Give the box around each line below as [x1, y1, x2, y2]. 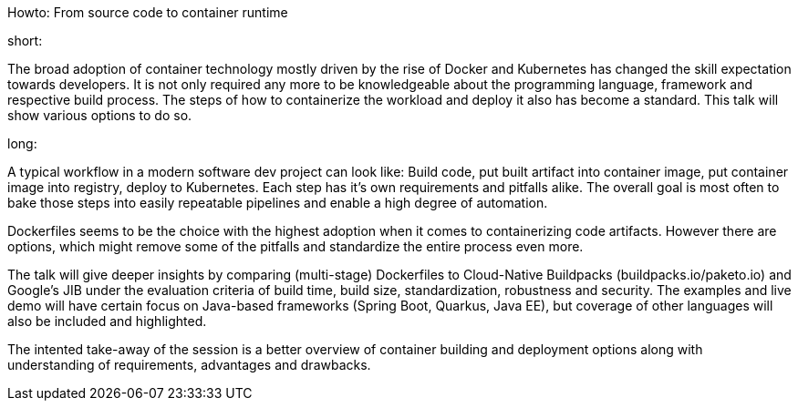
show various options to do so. [7, 107, 192, 123]
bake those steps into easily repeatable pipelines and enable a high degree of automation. [7, 195, 548, 210]
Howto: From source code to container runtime [7, 5, 288, 20]
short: [7, 33, 43, 48]
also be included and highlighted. [7, 313, 207, 329]
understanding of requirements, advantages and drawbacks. [7, 357, 371, 372]
